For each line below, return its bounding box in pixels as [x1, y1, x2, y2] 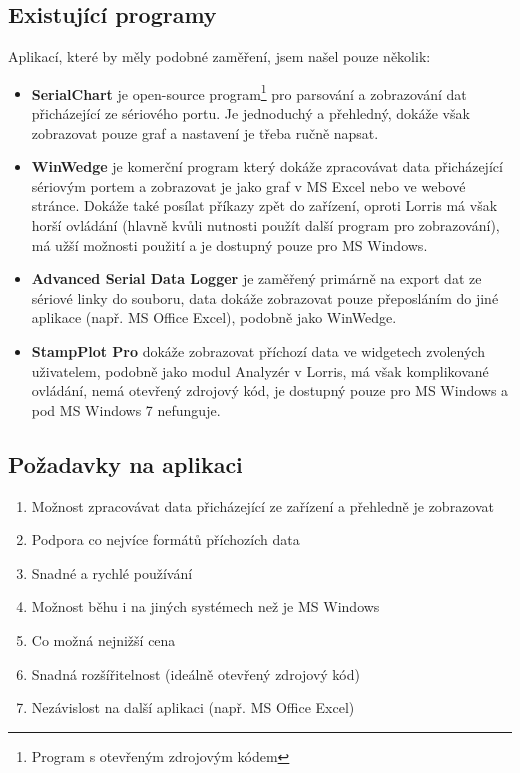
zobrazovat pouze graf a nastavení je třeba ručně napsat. [31, 122, 379, 143]
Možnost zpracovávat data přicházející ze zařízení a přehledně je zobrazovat [31, 495, 495, 516]
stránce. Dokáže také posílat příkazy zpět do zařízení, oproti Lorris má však [31, 195, 498, 216]
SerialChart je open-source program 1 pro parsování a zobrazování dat [31, 80, 467, 104]
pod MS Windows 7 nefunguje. [31, 399, 221, 420]
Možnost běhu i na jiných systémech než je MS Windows [31, 596, 380, 617]
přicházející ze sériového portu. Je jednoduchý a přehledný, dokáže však [31, 103, 470, 124]
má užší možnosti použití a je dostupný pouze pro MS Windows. [31, 234, 428, 255]
